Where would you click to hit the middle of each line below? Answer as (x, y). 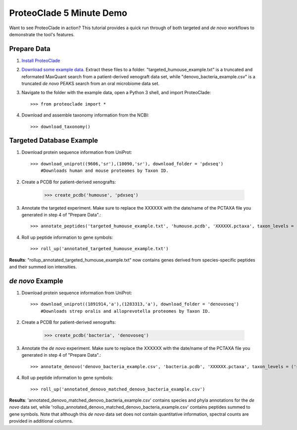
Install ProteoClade (41, 60)
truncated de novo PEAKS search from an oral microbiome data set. (91, 84)
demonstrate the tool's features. (42, 34)
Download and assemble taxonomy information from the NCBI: (85, 115)
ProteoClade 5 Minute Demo (68, 13)
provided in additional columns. (41, 421)
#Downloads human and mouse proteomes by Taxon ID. (104, 171)
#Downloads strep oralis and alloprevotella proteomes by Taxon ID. (125, 311)
